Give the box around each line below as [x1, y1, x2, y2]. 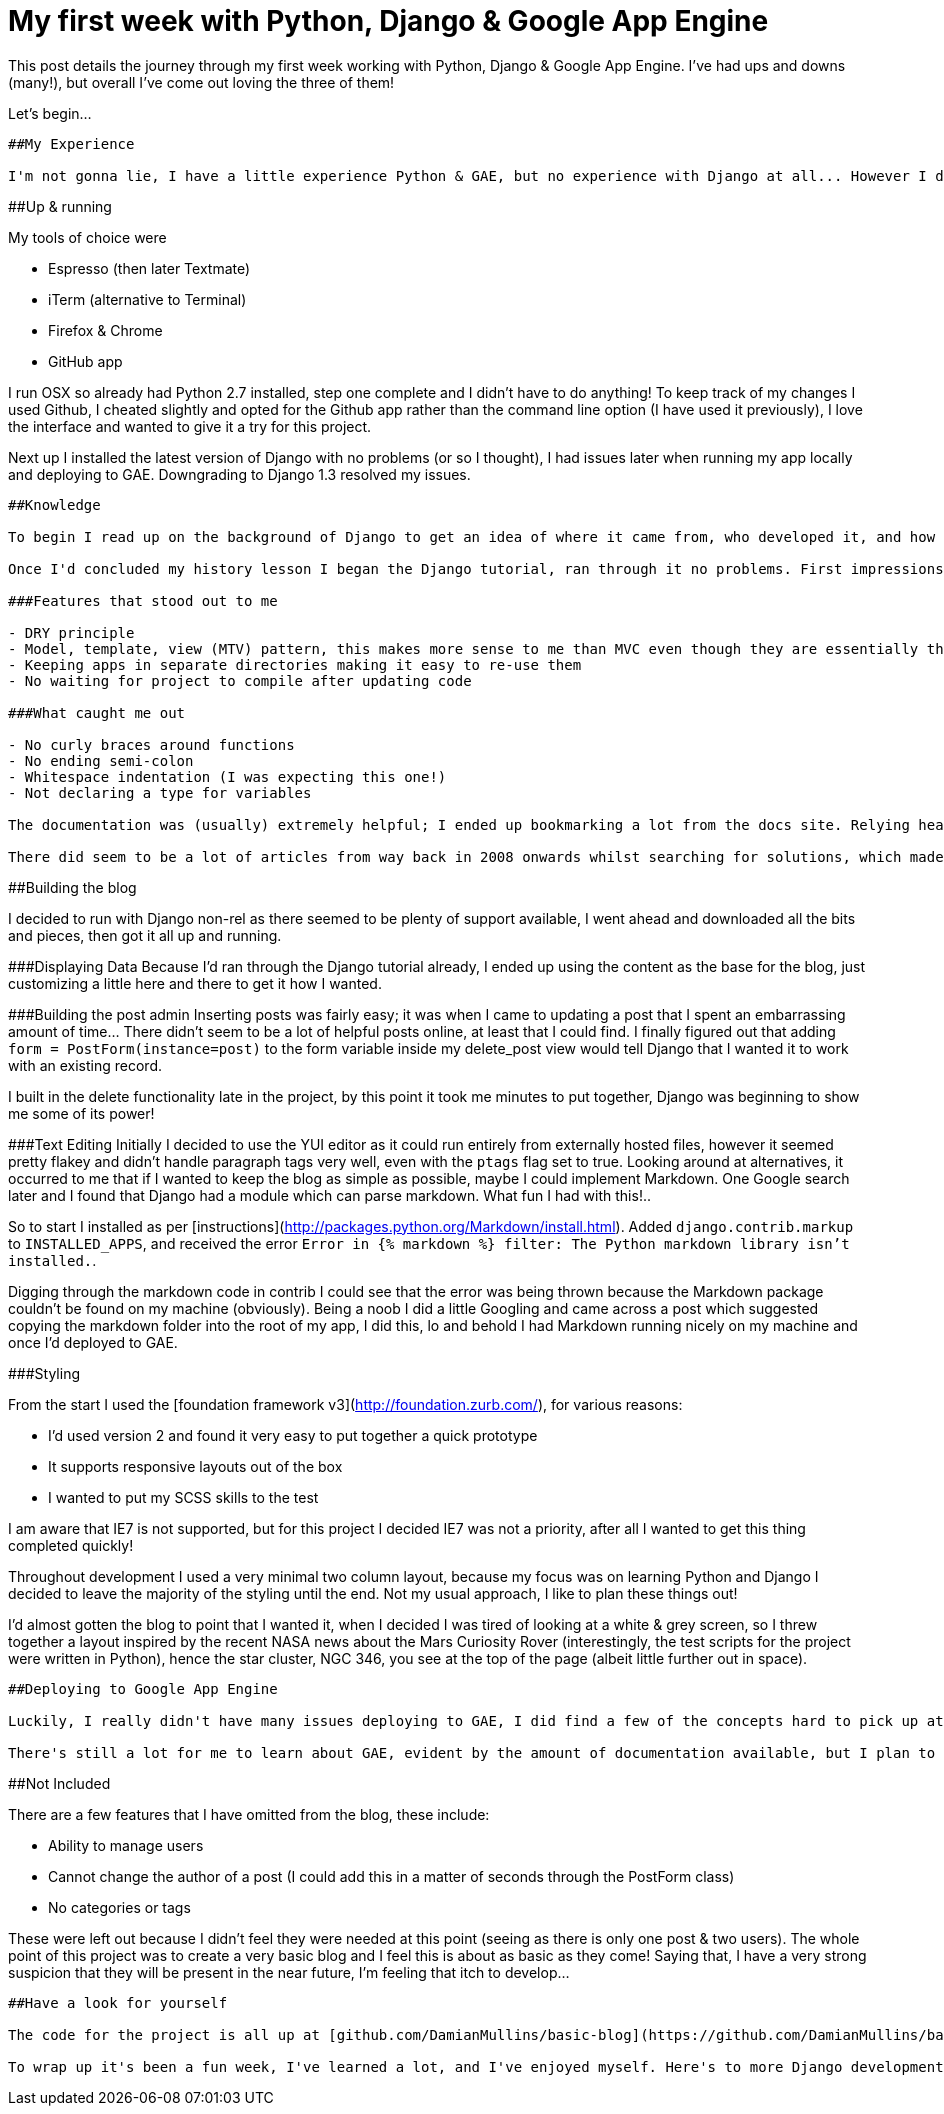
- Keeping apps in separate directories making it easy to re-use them [8, 656, 582, 673]
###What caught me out [8, 704, 186, 721]
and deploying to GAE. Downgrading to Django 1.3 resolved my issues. [8, 465, 471, 483]
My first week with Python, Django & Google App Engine [8, 4, 769, 38]
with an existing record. [8, 1056, 162, 1074]
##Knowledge [8, 496, 101, 513]
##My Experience [8, 135, 135, 152]
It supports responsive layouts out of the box [48, 1457, 343, 1475]
